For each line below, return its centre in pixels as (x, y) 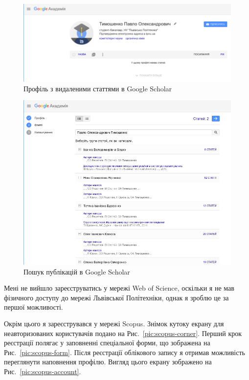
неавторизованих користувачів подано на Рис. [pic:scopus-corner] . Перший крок (123, 333)
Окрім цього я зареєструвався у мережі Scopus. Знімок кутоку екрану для (114, 324)
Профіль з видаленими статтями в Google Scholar (98, 88)
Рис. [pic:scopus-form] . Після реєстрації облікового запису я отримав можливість (124, 352)
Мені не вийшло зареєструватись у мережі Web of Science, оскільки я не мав (119, 288)
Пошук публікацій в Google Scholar (77, 271)
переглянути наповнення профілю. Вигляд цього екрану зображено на (108, 362)
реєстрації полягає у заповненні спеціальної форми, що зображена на (107, 343)
